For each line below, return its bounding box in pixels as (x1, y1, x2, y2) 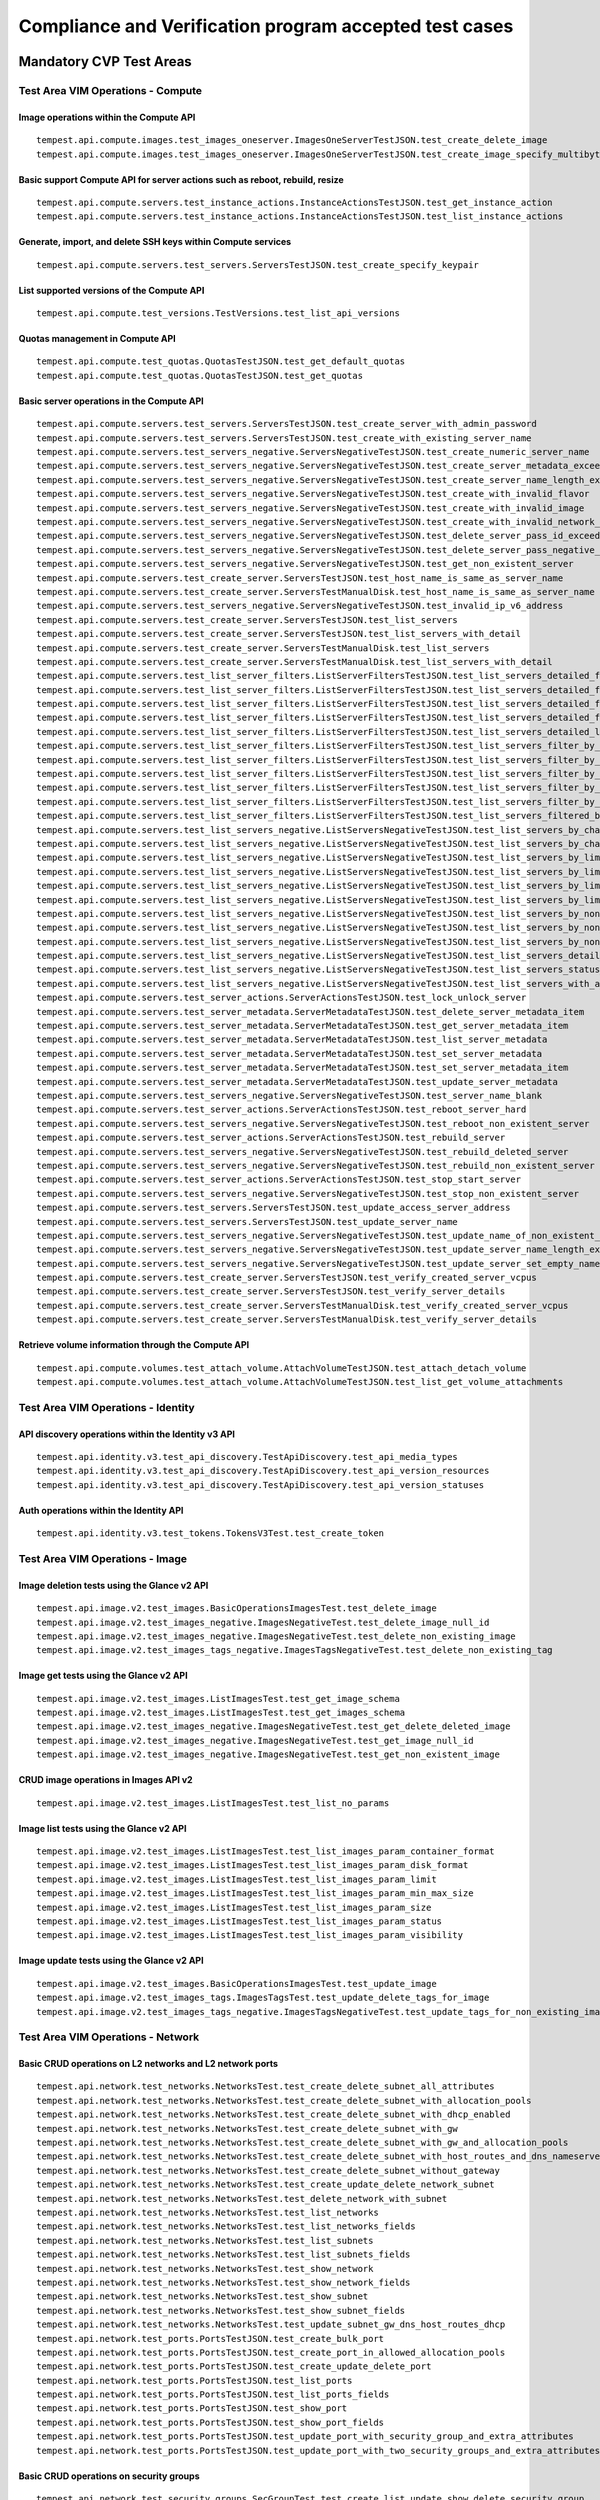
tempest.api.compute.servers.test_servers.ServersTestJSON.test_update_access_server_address (36, 1202, 511, 1214)
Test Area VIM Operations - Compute (18, 83, 203, 97)
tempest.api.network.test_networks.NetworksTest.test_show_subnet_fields (36, 2305, 406, 2316)
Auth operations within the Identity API (18, 1504, 184, 1516)
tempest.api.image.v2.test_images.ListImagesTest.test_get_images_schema (36, 1707, 406, 1719)
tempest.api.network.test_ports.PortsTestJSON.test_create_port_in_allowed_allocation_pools (36, 2346, 506, 2358)
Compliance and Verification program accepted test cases (18, 15, 514, 37)
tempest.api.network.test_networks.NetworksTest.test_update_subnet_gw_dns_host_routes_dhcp (36, 2319, 506, 2330)
